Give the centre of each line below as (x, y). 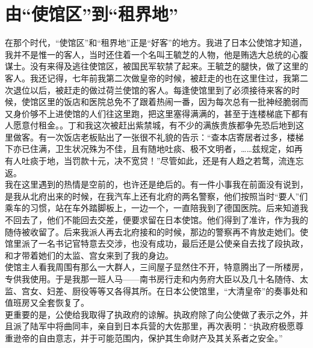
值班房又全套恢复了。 (47, 302)
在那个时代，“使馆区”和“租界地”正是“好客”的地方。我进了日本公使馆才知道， (156, 43)
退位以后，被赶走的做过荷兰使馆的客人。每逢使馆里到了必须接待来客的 (152, 90)
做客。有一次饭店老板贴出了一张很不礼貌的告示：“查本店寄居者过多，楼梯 (158, 137)
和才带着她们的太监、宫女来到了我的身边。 (89, 255)
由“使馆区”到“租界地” (91, 14)
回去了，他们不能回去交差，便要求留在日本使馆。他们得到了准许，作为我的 (160, 220)
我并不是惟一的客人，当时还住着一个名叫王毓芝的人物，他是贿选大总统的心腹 (156, 54)
